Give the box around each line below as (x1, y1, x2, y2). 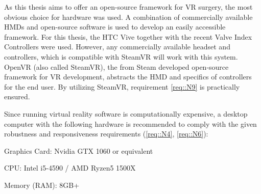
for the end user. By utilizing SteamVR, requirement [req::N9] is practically (4, 81, 240, 92)
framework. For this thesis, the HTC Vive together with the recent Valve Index (4, 31, 252, 42)
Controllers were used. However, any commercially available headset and (4, 41, 230, 52)
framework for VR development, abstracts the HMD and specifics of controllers (4, 71, 252, 82)
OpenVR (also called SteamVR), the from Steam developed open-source (4, 61, 229, 72)
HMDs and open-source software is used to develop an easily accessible (4, 21, 226, 32)
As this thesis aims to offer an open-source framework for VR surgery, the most (4, 2, 253, 12)
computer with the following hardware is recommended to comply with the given (4, 118, 257, 129)
